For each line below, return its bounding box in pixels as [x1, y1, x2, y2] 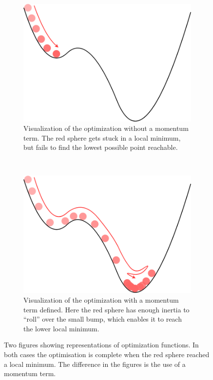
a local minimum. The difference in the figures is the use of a [4, 359, 186, 369]
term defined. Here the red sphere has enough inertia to [23, 304, 190, 314]
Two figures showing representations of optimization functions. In [4, 340, 199, 350]
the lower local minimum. [23, 323, 99, 333]
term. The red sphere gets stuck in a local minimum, [23, 132, 181, 143]
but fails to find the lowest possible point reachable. [23, 142, 178, 152]
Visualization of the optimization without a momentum [23, 123, 189, 133]
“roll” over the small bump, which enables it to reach [23, 314, 182, 324]
